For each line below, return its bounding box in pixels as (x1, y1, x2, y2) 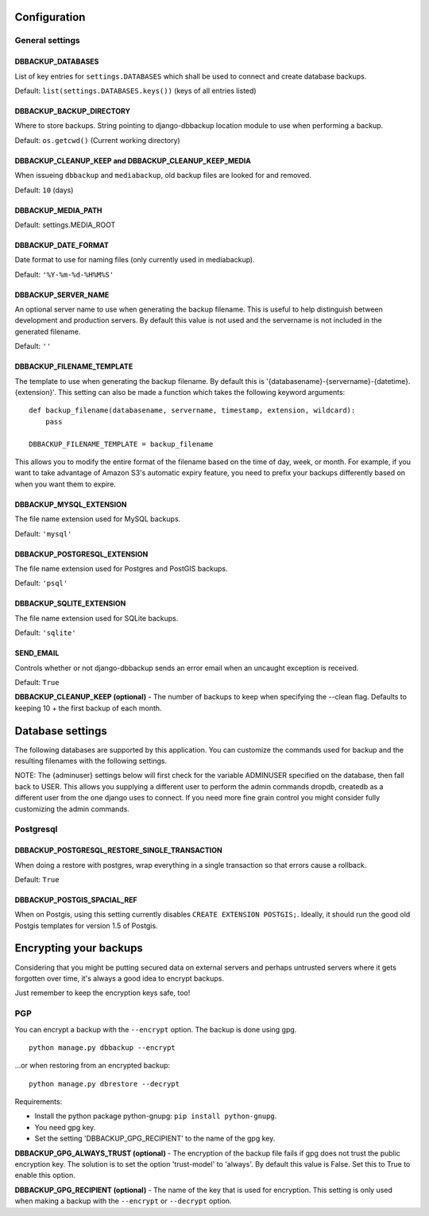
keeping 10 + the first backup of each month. (14, 703, 162, 713)
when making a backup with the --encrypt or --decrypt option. (14, 1196, 232, 1206)
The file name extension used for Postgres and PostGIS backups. (14, 563, 228, 573)
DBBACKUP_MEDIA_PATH (14, 205, 102, 215)
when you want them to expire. (14, 479, 117, 489)
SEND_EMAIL (14, 649, 60, 658)
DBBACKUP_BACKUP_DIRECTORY (14, 106, 131, 115)
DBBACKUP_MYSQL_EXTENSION (14, 499, 127, 509)
